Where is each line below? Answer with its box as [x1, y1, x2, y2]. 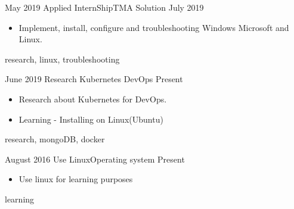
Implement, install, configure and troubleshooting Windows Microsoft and [18, 21, 289, 33]
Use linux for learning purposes [18, 173, 133, 185]
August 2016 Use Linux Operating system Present [5, 152, 185, 165]
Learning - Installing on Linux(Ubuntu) [18, 113, 163, 125]
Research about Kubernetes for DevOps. [18, 92, 167, 105]
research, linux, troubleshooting [5, 52, 120, 65]
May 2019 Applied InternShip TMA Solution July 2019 [5, 1, 204, 13]
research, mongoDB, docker [5, 133, 105, 145]
